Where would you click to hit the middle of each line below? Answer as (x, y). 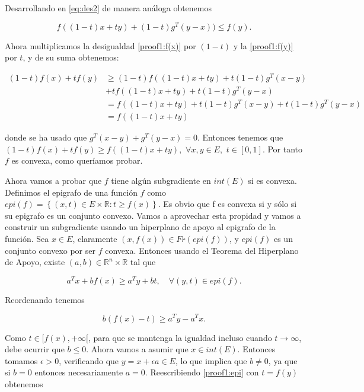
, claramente (95, 238)
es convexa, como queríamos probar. (77, 160)
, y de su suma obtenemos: (71, 57)
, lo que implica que (211, 360)
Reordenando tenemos (45, 299)
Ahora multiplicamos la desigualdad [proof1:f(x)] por (100, 45)
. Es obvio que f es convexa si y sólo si (227, 204)
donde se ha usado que (46, 137)
